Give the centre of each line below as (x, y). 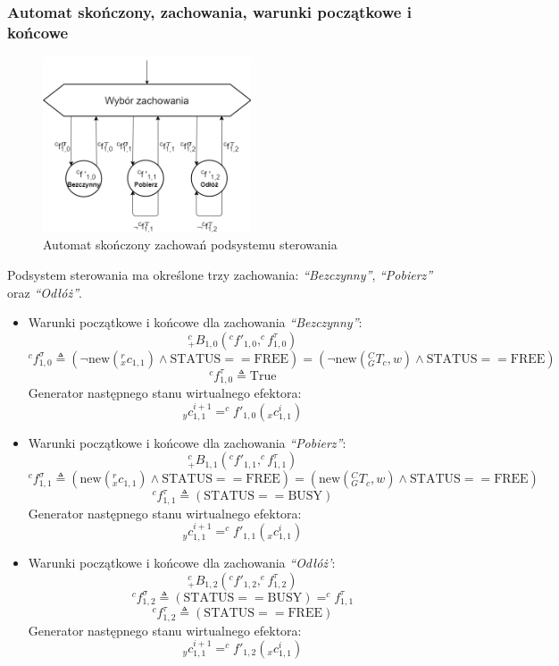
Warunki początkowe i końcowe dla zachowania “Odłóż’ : (182, 563)
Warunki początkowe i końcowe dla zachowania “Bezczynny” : (195, 322)
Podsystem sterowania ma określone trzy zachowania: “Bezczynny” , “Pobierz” (220, 274)
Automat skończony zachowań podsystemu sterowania (190, 244)
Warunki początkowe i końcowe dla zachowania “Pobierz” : (187, 442)
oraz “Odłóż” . (45, 292)
